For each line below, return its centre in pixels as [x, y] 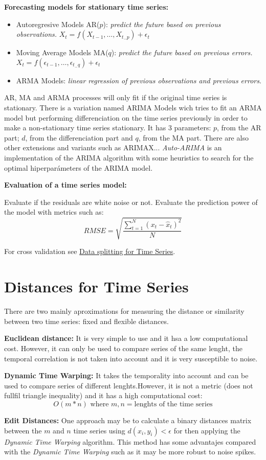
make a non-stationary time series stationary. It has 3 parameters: [108, 128]
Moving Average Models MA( [62, 52]
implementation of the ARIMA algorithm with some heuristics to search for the [129, 157]
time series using [99, 430]
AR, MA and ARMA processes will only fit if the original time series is [116, 97]
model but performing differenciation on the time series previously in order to [126, 117]
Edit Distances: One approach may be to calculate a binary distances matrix [128, 420]
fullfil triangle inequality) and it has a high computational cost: [103, 395]
